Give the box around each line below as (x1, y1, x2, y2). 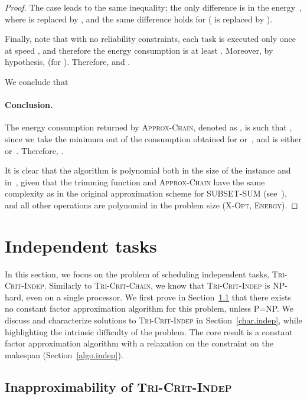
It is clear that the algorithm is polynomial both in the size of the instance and (5, 164, 291, 176)
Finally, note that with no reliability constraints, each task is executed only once (5, 32, 296, 45)
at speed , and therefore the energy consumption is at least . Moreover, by (5, 44, 273, 56)
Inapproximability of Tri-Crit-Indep (5, 377, 232, 395)
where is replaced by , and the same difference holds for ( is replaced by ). (5, 12, 273, 25)
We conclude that (5, 75, 68, 87)
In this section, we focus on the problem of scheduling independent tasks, (5, 267, 270, 280)
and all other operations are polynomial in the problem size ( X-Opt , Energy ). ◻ (5, 198, 298, 211)
